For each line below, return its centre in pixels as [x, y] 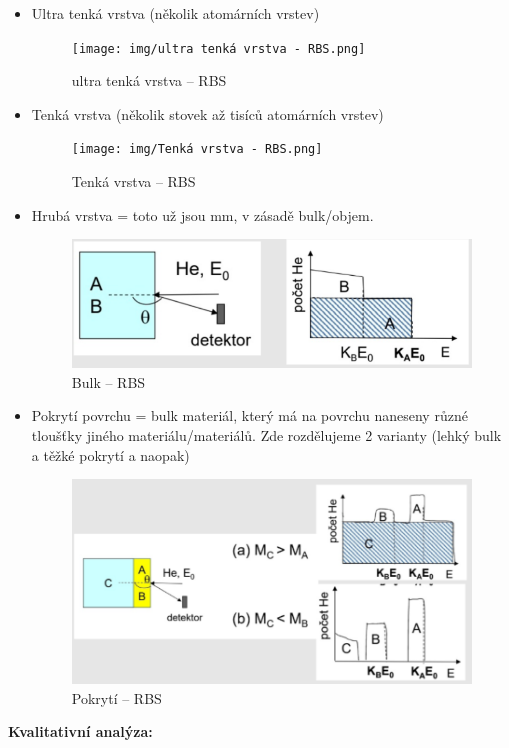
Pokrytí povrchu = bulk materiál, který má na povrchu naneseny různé [249, 415]
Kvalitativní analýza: [80, 731]
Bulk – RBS [108, 381]
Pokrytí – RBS [116, 697]
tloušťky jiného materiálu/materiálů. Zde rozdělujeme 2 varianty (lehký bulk [266, 435]
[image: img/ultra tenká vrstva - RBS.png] [218, 48]
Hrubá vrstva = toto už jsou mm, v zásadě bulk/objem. [202, 214]
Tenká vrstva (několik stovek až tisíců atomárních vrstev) [207, 113]
